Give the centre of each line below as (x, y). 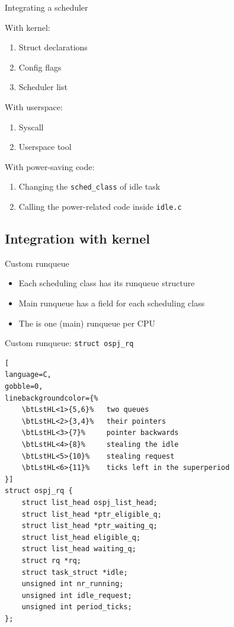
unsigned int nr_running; (73, 584)
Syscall (31, 127)
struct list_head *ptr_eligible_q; (92, 514)
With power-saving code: (50, 166)
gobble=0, (24, 387)
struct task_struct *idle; (75, 572)
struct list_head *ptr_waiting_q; (89, 526)
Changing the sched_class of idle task (89, 186)
